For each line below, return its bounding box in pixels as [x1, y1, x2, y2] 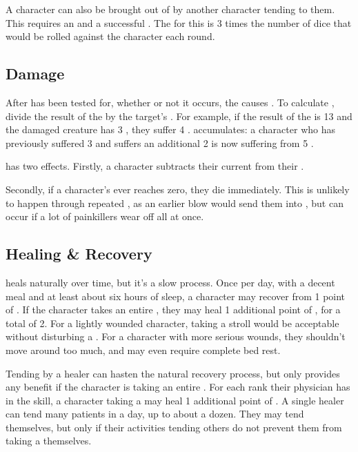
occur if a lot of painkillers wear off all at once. [6, 209, 204, 224]
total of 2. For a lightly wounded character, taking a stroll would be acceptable [6, 315, 339, 330]
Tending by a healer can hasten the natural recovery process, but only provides [6, 366, 340, 380]
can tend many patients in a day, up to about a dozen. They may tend [6, 406, 304, 421]
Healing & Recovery [6, 243, 152, 264]
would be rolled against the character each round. [6, 29, 215, 43]
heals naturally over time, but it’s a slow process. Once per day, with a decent [6, 275, 335, 289]
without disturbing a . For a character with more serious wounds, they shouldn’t [6, 329, 346, 344]
